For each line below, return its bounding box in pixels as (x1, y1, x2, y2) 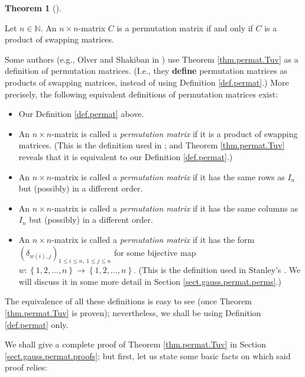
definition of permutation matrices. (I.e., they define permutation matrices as (5, 64, 287, 77)
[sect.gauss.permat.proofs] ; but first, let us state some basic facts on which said (5, 349, 291, 362)
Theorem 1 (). (5, 2, 61, 14)
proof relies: (5, 361, 47, 373)
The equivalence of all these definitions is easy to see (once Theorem (5, 295, 252, 307)
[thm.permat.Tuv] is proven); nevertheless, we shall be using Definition (5, 307, 261, 319)
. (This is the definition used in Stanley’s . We (133, 264, 301, 276)
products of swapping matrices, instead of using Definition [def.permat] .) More (5, 76, 289, 88)
